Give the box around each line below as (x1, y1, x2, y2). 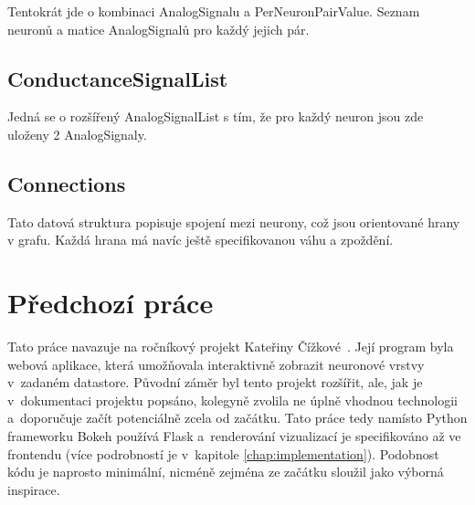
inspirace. (7, 479, 60, 499)
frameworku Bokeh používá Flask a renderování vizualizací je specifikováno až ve (7, 426, 461, 446)
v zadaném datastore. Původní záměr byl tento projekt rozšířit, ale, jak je (7, 373, 423, 392)
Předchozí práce (7, 284, 214, 321)
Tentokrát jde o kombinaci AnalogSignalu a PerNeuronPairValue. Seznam (7, 2, 420, 20)
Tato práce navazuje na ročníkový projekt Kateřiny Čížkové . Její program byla (7, 337, 454, 356)
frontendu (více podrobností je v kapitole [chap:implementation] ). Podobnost (7, 444, 439, 463)
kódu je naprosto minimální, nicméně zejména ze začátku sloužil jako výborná (7, 462, 444, 481)
